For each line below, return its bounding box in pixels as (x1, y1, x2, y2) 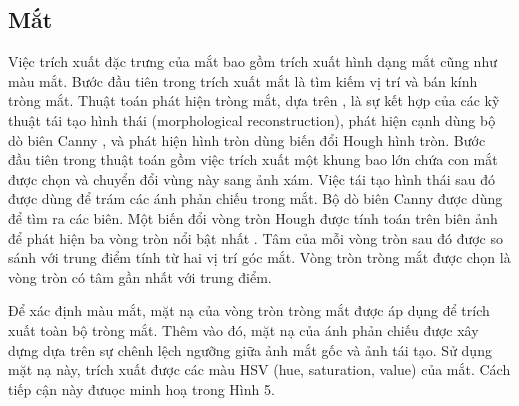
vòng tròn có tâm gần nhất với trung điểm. (8, 266, 272, 287)
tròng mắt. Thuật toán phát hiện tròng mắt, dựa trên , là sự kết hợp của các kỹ (8, 90, 500, 111)
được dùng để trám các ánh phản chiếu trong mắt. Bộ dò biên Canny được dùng (8, 188, 503, 209)
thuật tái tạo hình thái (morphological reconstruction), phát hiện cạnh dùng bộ (8, 109, 496, 130)
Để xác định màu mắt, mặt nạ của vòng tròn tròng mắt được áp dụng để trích (8, 300, 490, 321)
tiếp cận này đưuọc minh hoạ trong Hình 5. (8, 378, 275, 399)
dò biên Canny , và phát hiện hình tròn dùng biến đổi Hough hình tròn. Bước (8, 129, 486, 150)
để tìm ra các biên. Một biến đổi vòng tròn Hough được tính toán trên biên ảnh (8, 207, 498, 228)
